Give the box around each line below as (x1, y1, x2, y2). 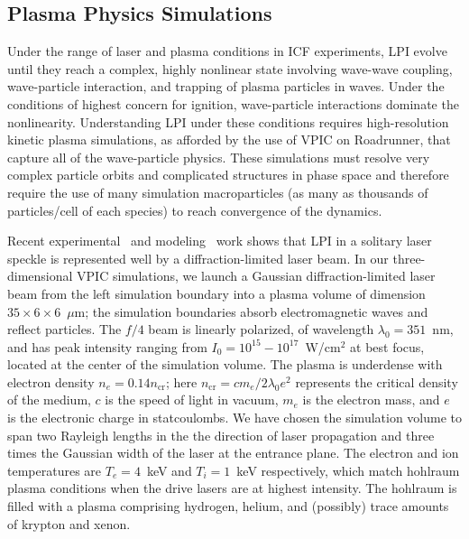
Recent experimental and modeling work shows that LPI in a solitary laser (7, 231, 432, 250)
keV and (146, 460, 192, 479)
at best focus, (350, 337, 425, 356)
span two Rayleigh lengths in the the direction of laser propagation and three (7, 425, 435, 444)
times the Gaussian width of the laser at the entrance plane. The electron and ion (7, 443, 459, 462)
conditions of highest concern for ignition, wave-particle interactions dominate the (7, 94, 459, 113)
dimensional (7, 266, 73, 285)
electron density (7, 372, 95, 391)
